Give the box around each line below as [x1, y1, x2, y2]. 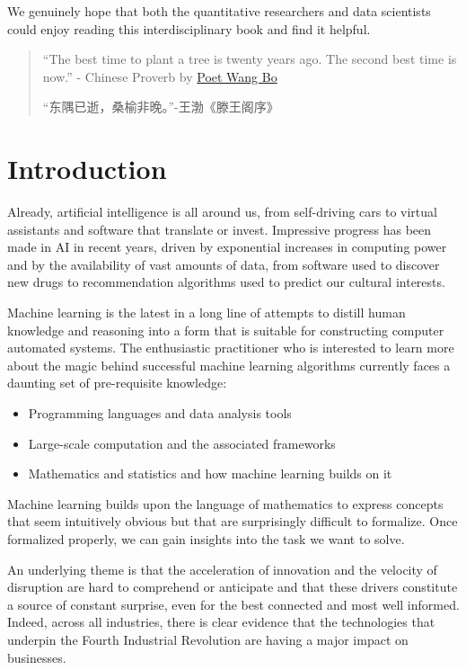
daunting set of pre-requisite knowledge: [7, 373, 227, 392]
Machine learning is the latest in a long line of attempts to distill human [7, 303, 406, 322]
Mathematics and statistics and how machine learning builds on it [28, 464, 392, 483]
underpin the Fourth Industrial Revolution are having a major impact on [7, 630, 409, 648]
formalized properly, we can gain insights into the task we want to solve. [7, 530, 405, 548]
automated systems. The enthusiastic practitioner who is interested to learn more [7, 338, 454, 357]
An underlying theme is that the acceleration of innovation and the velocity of [7, 559, 437, 578]
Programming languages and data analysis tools [28, 404, 292, 423]
